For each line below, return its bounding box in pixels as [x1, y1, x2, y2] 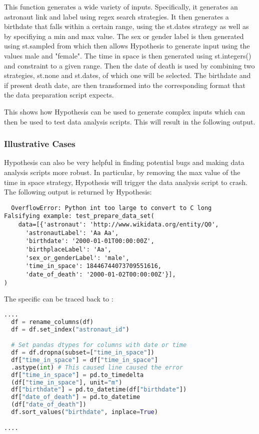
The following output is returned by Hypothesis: [4, 186, 152, 197]
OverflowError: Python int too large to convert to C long [11, 204, 212, 211]
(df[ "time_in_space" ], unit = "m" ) [11, 378, 122, 386]
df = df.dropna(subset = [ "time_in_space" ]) [11, 349, 154, 356]
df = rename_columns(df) [11, 318, 93, 325]
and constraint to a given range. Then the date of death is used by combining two [4, 60, 255, 70]
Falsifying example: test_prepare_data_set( [4, 212, 154, 220]
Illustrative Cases [4, 137, 75, 150]
